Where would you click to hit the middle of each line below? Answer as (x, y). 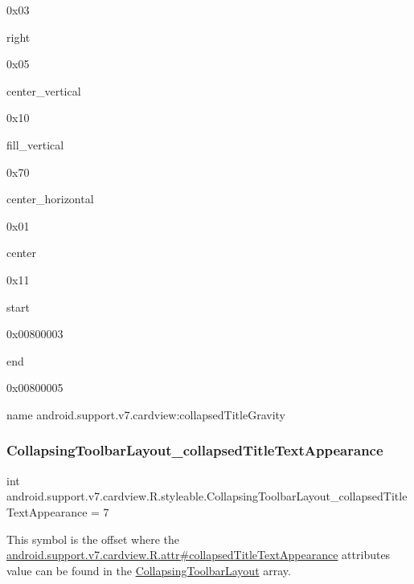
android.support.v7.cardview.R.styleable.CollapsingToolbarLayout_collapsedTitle (207, 496)
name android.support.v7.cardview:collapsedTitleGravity (146, 414)
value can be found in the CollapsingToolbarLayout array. (149, 570)
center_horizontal (50, 199)
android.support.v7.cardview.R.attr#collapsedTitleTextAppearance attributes (199, 555)
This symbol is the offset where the (93, 539)
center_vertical (44, 90)
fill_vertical (35, 144)
